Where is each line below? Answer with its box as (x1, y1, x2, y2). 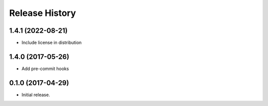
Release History (9, 7, 76, 18)
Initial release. (21, 92, 50, 98)
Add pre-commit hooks (21, 65, 69, 72)
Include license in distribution (21, 40, 82, 46)
